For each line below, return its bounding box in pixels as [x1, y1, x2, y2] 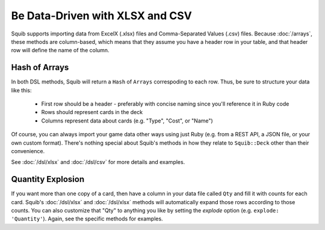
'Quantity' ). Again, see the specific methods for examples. [11, 215, 163, 222]
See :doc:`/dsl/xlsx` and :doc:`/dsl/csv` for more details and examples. [11, 159, 185, 166]
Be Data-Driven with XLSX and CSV [11, 9, 192, 22]
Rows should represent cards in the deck [41, 109, 143, 116]
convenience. [11, 147, 45, 154]
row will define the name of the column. [11, 47, 110, 54]
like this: [11, 86, 32, 94]
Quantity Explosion [11, 174, 84, 184]
